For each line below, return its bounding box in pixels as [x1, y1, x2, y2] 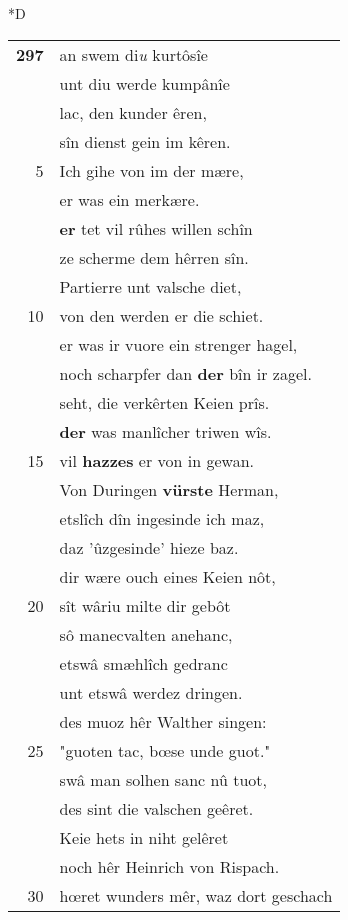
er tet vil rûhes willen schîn [59, 216, 253, 240]
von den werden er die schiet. [59, 303, 264, 327]
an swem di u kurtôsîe [59, 42, 208, 66]
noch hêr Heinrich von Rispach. [59, 854, 280, 878]
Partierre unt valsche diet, [59, 274, 242, 298]
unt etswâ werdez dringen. [59, 680, 243, 704]
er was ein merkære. [59, 187, 200, 211]
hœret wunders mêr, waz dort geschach [59, 883, 333, 907]
